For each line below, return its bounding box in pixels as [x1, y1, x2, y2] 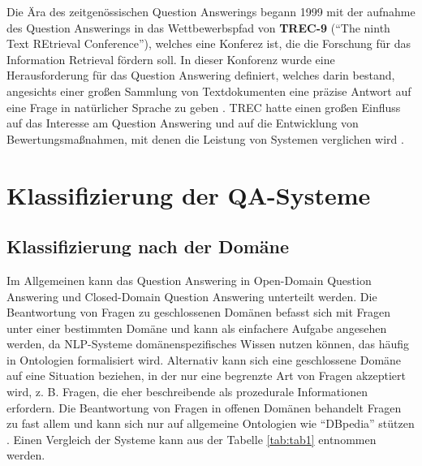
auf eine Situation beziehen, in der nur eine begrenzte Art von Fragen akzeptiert [6, 367, 407, 384]
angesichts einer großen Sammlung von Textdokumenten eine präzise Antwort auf [6, 82, 411, 99]
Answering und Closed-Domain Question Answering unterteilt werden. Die [6, 287, 377, 304]
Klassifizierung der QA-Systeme [6, 178, 371, 211]
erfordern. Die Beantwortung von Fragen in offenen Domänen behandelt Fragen [6, 399, 402, 416]
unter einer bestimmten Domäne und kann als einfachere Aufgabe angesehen [6, 319, 387, 336]
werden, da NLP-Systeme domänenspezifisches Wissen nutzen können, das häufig [6, 335, 410, 352]
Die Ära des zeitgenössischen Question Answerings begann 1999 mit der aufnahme [6, 3, 416, 19]
